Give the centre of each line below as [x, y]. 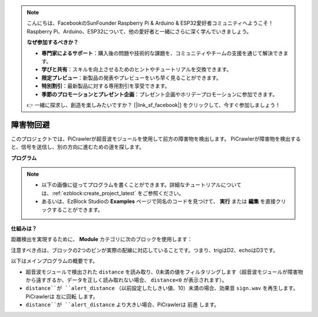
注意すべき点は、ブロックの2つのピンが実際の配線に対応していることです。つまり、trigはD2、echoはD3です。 [145, 250]
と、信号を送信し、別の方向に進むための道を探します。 [78, 147]
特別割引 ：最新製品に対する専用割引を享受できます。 [106, 86]
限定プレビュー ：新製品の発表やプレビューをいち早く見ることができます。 [132, 78]
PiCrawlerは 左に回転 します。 [62, 296]
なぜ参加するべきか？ [53, 42]
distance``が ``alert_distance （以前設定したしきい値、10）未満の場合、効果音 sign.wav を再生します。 [162, 288]
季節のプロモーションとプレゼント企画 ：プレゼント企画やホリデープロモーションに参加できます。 [160, 94]
